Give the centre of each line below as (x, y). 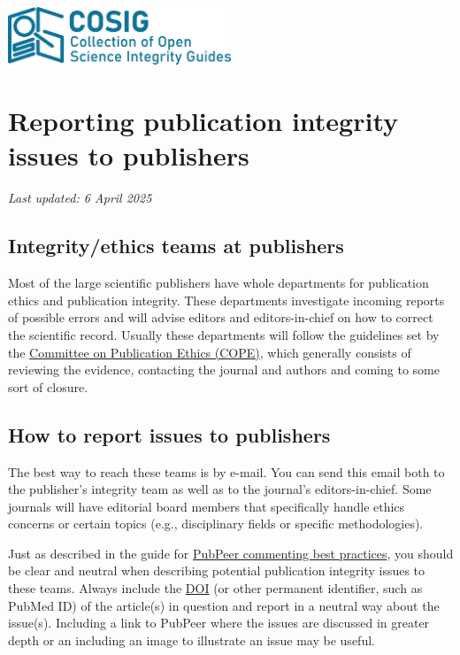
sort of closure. (48, 386)
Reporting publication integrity (203, 121)
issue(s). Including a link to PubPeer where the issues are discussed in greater (219, 623)
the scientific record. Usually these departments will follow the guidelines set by (224, 334)
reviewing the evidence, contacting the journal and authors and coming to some (224, 370)
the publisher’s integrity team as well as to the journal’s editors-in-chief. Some (220, 489)
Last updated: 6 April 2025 (80, 198)
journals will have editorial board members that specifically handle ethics (207, 506)
